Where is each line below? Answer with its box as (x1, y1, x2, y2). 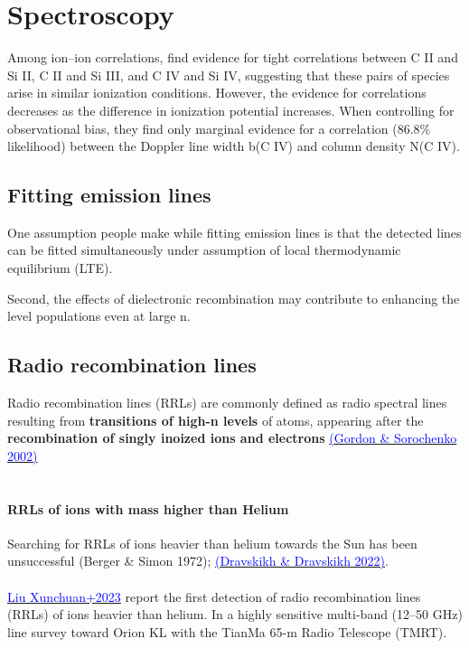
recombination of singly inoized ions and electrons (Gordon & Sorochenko (7, 428, 457, 447)
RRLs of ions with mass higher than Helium (7, 499, 289, 518)
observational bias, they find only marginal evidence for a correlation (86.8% (7, 118, 431, 137)
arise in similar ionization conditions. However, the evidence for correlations (7, 83, 427, 102)
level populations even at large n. (7, 306, 191, 325)
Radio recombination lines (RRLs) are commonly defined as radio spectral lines (7, 393, 447, 412)
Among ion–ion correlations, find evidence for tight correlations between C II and (7, 48, 458, 67)
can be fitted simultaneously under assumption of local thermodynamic (7, 240, 401, 259)
